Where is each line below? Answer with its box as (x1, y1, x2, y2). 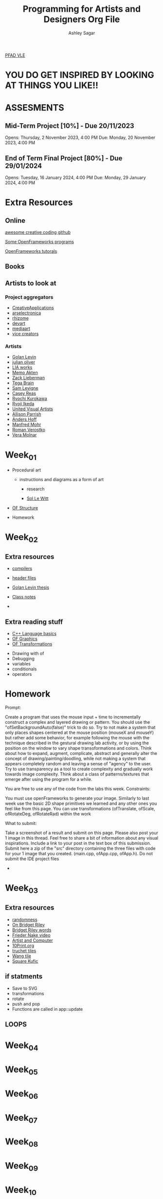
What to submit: (5, 821, 37, 826)
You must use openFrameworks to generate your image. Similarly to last (5, 796, 149, 801)
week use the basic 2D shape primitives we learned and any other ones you (5, 800, 157, 806)
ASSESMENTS (5, 102, 64, 113)
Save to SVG (12, 985, 37, 991)
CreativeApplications (12, 305, 54, 311)
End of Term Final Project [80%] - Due (5, 154, 123, 162)
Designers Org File (43, 14, 120, 25)
